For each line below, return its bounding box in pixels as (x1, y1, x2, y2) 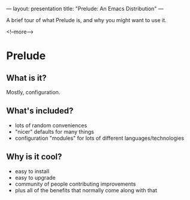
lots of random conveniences (14, 122, 88, 129)
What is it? (6, 73, 47, 83)
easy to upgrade (14, 174, 56, 181)
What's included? (6, 106, 74, 116)
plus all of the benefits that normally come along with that (14, 186, 158, 193)
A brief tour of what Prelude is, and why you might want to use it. (6, 17, 167, 23)
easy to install (14, 167, 50, 175)
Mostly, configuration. (6, 89, 61, 96)
